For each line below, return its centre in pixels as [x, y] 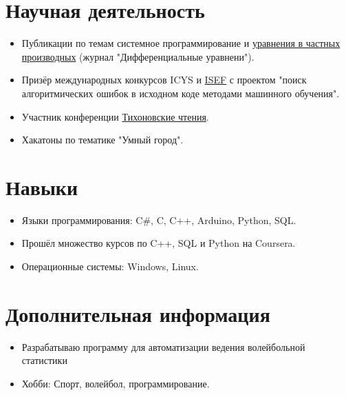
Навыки [42, 186]
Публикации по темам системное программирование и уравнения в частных [181, 43]
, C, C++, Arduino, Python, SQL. [224, 220]
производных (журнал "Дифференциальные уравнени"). [138, 56]
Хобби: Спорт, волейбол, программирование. [116, 383]
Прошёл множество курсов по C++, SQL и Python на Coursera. [159, 243]
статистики [44, 360]
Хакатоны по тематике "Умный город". [102, 140]
